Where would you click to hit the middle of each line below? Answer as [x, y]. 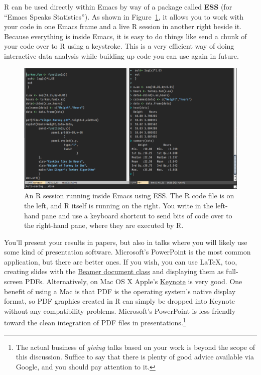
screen [14, 281]
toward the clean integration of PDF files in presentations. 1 [95, 322]
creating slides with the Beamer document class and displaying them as [114, 271]
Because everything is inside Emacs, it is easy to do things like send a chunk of [125, 36]
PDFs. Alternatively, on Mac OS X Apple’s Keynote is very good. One [134, 281]
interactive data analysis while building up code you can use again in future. [121, 55]
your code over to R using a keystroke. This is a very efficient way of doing [119, 46]
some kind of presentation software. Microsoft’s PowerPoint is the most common [127, 252]
